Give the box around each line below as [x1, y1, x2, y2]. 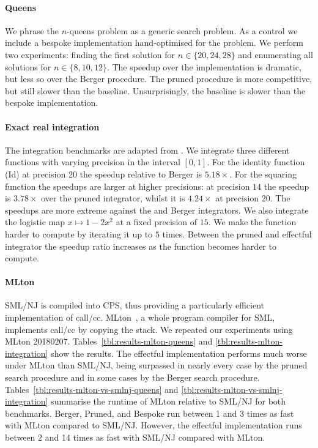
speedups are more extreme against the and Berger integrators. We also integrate [5, 203, 309, 216]
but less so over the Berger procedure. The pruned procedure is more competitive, [5, 72, 312, 85]
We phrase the [5, 24, 59, 37]
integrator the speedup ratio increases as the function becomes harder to [5, 239, 276, 252]
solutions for [5, 60, 51, 73]
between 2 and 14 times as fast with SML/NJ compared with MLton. [5, 431, 265, 444]
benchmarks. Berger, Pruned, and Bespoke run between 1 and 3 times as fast [5, 406, 294, 419]
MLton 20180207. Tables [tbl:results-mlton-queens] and [5, 335, 213, 348]
